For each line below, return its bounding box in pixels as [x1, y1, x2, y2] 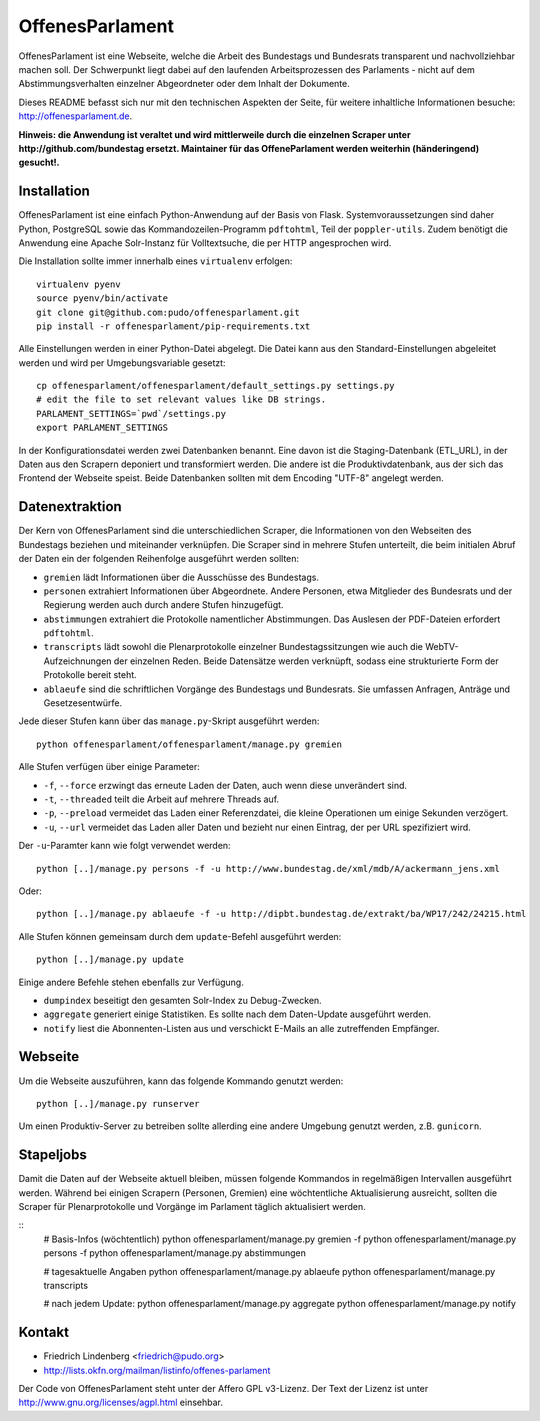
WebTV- [425, 641, 459, 653]
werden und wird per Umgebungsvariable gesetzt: [18, 356, 226, 369]
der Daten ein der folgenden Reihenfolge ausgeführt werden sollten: [18, 553, 300, 565]
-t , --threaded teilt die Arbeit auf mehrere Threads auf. [43, 793, 280, 805]
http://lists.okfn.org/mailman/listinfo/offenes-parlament [43, 1364, 271, 1376]
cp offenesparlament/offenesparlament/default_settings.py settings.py [36, 380, 395, 392]
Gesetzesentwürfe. [43, 697, 123, 709]
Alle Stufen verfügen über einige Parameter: [18, 761, 200, 773]
